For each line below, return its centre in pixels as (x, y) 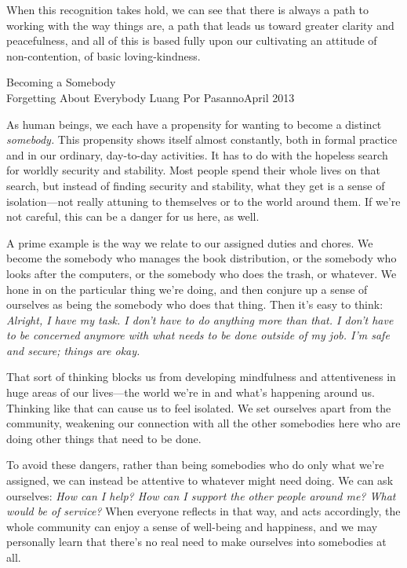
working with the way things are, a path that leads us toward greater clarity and (200, 25)
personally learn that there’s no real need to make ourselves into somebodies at (196, 542)
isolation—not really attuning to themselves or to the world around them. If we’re (203, 201)
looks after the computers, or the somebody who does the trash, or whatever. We (202, 273)
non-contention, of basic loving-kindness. (104, 55)
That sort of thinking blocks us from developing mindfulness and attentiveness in (201, 377)
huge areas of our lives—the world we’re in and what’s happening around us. (191, 392)
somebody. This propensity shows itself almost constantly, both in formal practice (202, 139)
